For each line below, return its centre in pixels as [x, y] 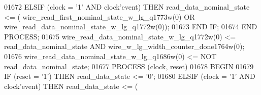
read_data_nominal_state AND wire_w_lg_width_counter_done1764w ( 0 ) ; [124, 46]
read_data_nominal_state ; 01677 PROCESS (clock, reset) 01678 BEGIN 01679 [129, 66]
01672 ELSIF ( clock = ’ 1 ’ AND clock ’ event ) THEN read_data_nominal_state [127, 7]
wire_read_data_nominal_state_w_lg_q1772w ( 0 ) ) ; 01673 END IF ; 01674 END [131, 27]
